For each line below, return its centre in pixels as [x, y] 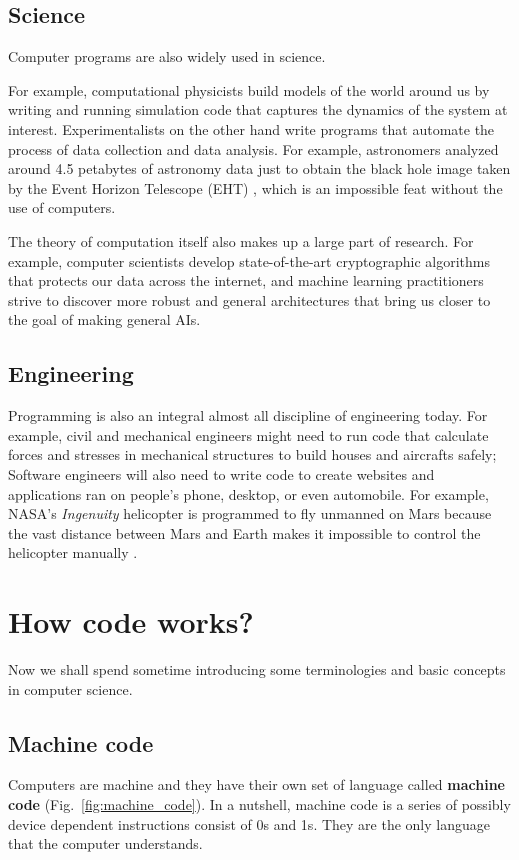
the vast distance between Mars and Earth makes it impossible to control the [244, 532]
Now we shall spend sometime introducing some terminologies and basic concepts [257, 669]
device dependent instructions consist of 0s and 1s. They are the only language [249, 823]
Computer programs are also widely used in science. [167, 56]
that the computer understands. [105, 843]
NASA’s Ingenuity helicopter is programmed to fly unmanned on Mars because [250, 513]
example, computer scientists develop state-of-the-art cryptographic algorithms [249, 260]
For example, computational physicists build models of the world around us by [249, 89]
